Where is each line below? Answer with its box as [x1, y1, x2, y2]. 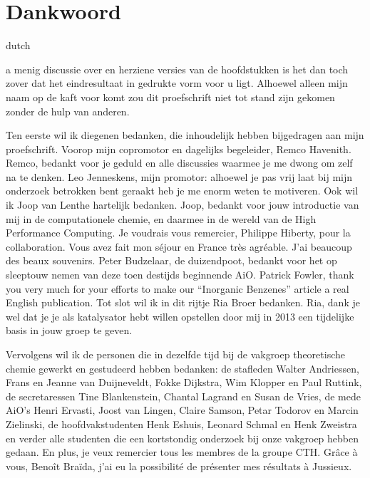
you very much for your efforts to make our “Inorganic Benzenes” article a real [6, 281, 349, 296]
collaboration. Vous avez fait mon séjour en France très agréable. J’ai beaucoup [6, 239, 352, 254]
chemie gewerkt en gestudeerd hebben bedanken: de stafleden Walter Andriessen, [6, 360, 359, 375]
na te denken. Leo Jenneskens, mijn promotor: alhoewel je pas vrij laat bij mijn [6, 169, 353, 184]
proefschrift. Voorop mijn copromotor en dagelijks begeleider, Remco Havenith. [6, 141, 351, 156]
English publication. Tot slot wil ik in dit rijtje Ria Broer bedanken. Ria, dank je [6, 295, 360, 310]
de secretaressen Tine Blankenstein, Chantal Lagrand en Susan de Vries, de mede [6, 388, 361, 403]
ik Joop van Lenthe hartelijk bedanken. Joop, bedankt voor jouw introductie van [6, 197, 359, 212]
